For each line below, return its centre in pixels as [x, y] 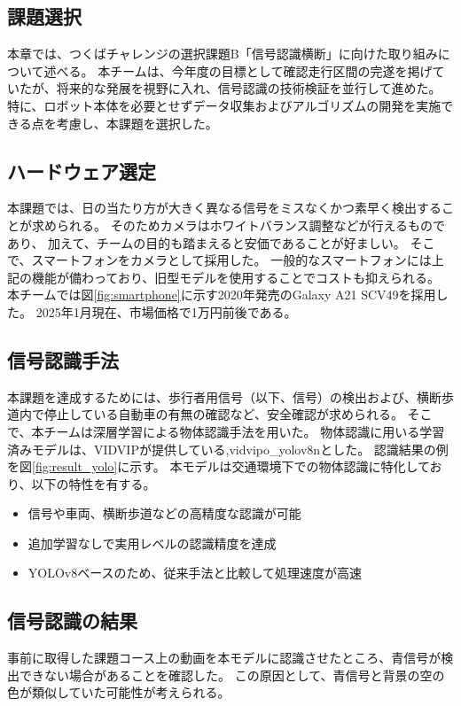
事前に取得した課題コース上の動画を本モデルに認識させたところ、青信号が [224, 658]
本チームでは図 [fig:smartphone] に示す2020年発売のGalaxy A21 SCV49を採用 [222, 295]
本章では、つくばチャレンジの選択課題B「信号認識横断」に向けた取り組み [223, 54]
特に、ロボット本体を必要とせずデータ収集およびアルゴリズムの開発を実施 [224, 105]
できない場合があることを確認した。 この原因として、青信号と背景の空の [232, 675]
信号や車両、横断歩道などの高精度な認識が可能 [164, 513]
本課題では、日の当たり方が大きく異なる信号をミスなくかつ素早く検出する [224, 208]
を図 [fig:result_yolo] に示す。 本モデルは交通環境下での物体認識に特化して [219, 466]
